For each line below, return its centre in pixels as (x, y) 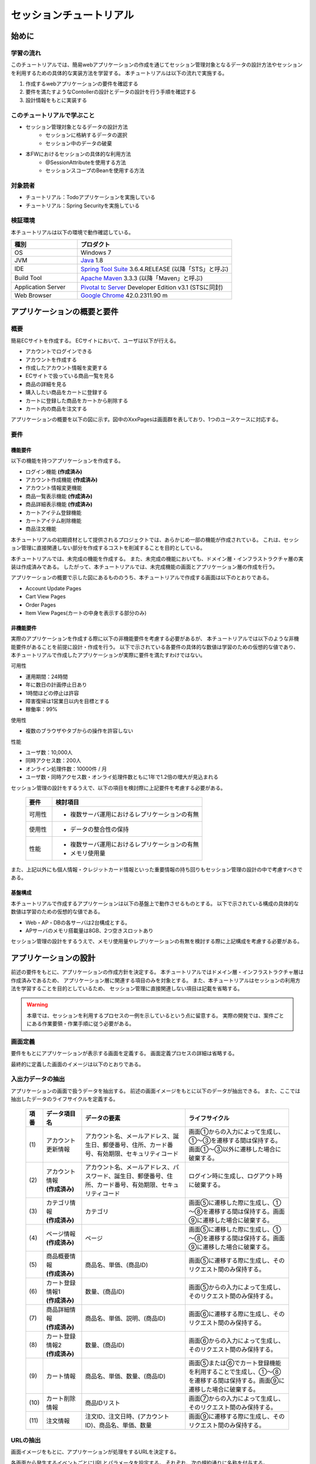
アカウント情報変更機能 (54, 488)
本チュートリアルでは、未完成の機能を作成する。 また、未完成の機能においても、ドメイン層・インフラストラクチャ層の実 (157, 559)
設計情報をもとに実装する (56, 100)
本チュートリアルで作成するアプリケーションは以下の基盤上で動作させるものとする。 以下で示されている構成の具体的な (155, 903)
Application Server (40, 287)
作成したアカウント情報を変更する (66, 367)
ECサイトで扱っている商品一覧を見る (70, 376)
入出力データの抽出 (38, 1079)
